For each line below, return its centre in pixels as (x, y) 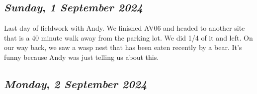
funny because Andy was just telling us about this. (82, 57)
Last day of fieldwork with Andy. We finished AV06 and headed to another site (125, 28)
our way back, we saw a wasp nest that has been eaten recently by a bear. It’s (123, 47)
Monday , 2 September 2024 (76, 83)
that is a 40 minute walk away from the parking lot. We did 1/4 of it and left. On (128, 37)
